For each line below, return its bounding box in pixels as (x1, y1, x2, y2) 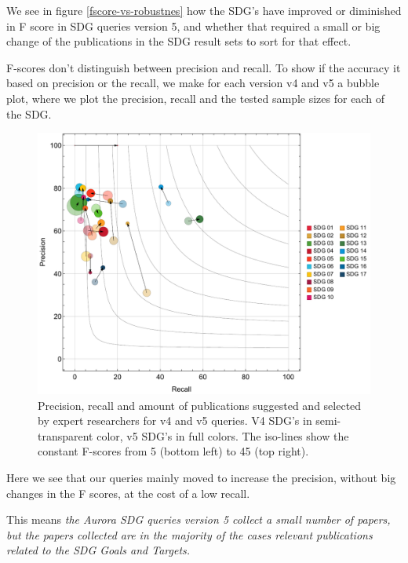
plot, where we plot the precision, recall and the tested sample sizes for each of (6, 90, 384, 106)
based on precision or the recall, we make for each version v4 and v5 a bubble (6, 75, 380, 91)
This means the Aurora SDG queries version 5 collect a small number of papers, (6, 511, 391, 528)
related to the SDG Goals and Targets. (6, 542, 191, 558)
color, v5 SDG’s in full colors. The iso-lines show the (97, 427, 349, 444)
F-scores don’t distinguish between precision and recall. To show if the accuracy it (6, 59, 401, 75)
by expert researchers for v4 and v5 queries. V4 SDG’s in (38, 412, 312, 429)
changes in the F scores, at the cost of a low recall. (6, 484, 250, 501)
